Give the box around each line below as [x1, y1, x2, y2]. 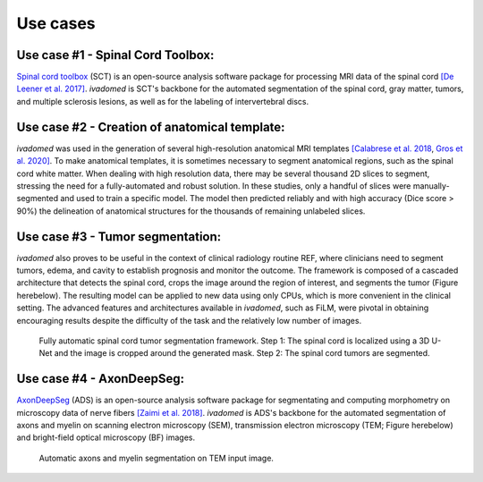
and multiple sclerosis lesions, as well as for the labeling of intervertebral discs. [16, 96, 309, 106]
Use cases [16, 13, 96, 33]
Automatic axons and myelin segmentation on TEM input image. [38, 452, 275, 463]
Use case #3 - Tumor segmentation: [16, 229, 222, 244]
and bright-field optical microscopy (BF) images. [16, 432, 196, 443]
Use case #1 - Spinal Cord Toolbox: [16, 47, 215, 63]
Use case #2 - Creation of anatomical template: [16, 119, 285, 134]
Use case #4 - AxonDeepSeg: [16, 371, 185, 386]
